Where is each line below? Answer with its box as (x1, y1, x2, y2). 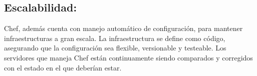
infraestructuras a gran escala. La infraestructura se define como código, (4, 32, 225, 43)
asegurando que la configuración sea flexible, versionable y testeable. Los (4, 42, 226, 53)
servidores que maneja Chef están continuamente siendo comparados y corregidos (4, 52, 253, 62)
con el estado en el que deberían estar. (4, 62, 122, 72)
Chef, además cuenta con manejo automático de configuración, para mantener (4, 23, 243, 33)
